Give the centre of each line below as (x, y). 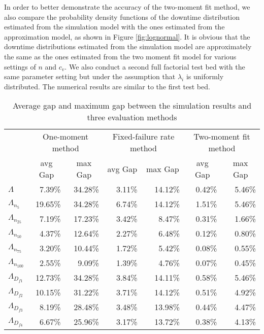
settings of (20, 66)
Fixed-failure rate (143, 137)
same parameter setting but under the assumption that (90, 76)
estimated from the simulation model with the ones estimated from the (114, 27)
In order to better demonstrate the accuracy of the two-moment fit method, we (127, 7)
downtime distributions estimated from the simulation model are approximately (128, 46)
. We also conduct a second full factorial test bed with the (155, 66)
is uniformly (205, 76)
